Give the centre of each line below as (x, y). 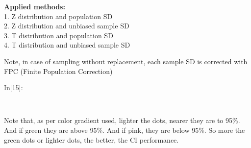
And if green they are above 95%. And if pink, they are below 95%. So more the (125, 130)
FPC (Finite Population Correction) (58, 71)
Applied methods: (35, 6)
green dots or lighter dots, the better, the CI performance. (91, 139)
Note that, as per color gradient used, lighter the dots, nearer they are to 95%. (122, 120)
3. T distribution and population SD (59, 35)
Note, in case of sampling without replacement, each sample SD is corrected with (126, 61)
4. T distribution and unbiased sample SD (67, 45)
